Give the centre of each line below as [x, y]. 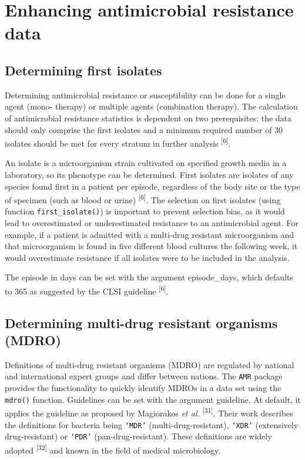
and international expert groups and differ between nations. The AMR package [144, 376]
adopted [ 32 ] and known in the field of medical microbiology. [113, 449]
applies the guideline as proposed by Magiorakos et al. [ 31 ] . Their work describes [149, 412]
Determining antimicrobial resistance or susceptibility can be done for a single [145, 95]
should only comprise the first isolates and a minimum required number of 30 [144, 129]
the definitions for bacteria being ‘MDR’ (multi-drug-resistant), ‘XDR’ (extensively [152, 424]
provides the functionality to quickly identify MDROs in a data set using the [143, 388]
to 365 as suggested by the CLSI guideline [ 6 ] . [87, 290]
